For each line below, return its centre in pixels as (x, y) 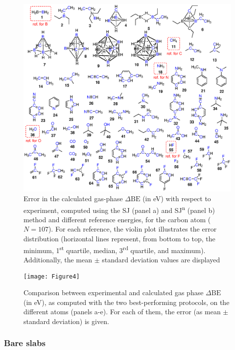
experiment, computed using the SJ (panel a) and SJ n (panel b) (119, 209)
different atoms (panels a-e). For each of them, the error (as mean (122, 312)
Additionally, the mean (58, 259)
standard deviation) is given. (66, 321)
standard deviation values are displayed (161, 259)
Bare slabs (25, 343)
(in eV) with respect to (177, 198)
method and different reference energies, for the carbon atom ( (117, 219)
